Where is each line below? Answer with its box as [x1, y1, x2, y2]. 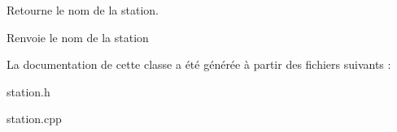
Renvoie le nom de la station [7, 28, 149, 45]
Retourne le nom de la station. [7, 2, 159, 18]
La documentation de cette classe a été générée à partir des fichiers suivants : [7, 56, 391, 73]
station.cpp [7, 110, 62, 127]
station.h [7, 83, 50, 100]
